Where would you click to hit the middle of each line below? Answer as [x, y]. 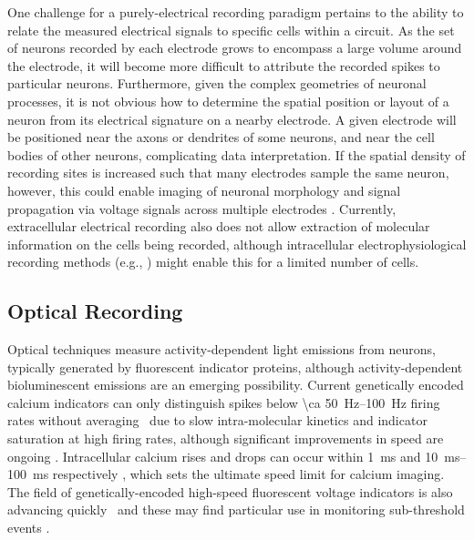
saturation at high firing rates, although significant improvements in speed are [226, 438]
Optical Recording [95, 311]
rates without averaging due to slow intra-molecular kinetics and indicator [217, 420]
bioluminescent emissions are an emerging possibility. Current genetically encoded [236, 385]
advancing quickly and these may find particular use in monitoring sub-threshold [236, 509]
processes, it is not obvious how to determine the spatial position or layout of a [228, 101]
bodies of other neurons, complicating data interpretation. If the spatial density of [237, 154]
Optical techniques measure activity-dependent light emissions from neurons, [222, 349]
